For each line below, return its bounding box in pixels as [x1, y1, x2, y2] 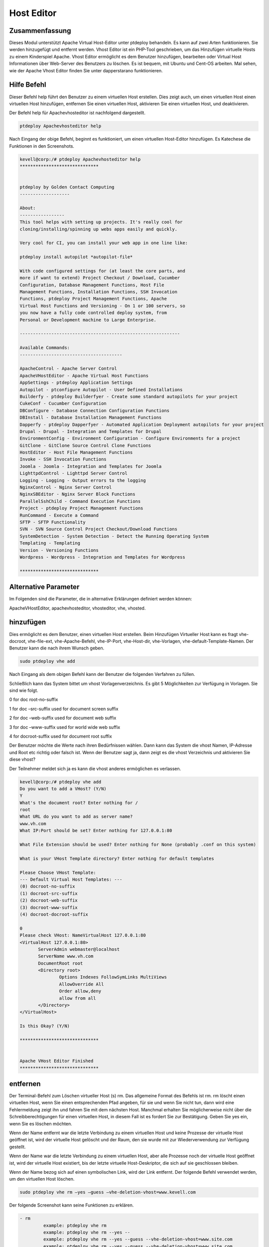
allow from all [59, 995, 97, 1001]
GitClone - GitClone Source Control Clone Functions [19, 442, 151, 448]
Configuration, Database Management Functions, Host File [19, 282, 164, 288]
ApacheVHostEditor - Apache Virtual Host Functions [19, 373, 149, 379]
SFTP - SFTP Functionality [19, 519, 86, 525]
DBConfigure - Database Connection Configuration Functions [19, 408, 170, 414]
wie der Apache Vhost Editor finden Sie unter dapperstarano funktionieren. [9, 67, 163, 73]
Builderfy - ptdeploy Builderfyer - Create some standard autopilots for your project [19, 394, 238, 399]
